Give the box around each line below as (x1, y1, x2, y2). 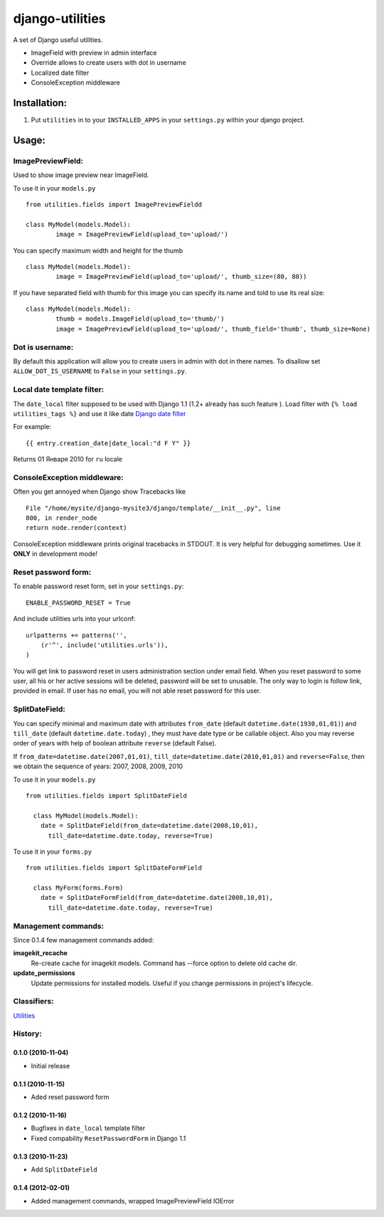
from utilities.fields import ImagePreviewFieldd (26, 200, 203, 208)
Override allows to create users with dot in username (31, 58, 186, 67)
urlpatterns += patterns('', (26, 631, 127, 639)
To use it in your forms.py (13, 847, 92, 856)
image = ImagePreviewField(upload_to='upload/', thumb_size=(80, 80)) (55, 272, 307, 281)
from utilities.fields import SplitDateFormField (26, 864, 203, 872)
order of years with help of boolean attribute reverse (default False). (13, 739, 217, 748)
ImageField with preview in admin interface (31, 48, 157, 57)
